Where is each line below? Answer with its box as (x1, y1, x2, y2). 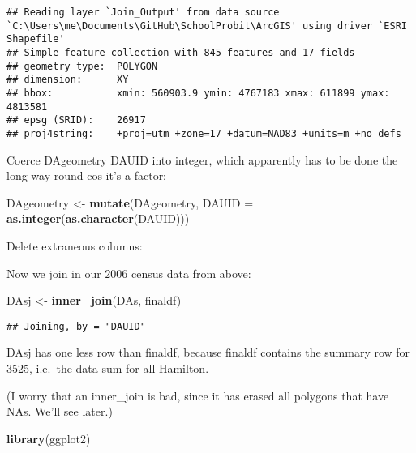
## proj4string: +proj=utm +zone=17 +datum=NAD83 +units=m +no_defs (6, 127, 401, 139)
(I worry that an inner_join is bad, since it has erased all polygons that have (6, 387, 389, 404)
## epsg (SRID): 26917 (6, 114, 146, 126)
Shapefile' (6, 33, 65, 45)
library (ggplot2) (6, 429, 91, 447)
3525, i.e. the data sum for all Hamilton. (6, 359, 209, 376)
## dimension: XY (6, 74, 129, 86)
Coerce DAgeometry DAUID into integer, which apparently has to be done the (6, 151, 398, 168)
